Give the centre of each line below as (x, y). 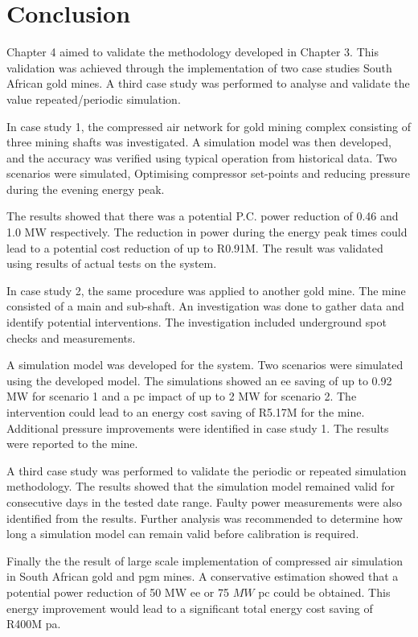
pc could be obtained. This (324, 592)
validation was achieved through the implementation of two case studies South (199, 67)
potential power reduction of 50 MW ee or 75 (118, 592)
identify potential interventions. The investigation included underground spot (197, 322)
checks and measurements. (71, 337)
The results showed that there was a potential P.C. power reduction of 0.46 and (203, 216)
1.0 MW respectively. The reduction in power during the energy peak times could (207, 232)
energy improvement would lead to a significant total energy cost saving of (190, 608)
